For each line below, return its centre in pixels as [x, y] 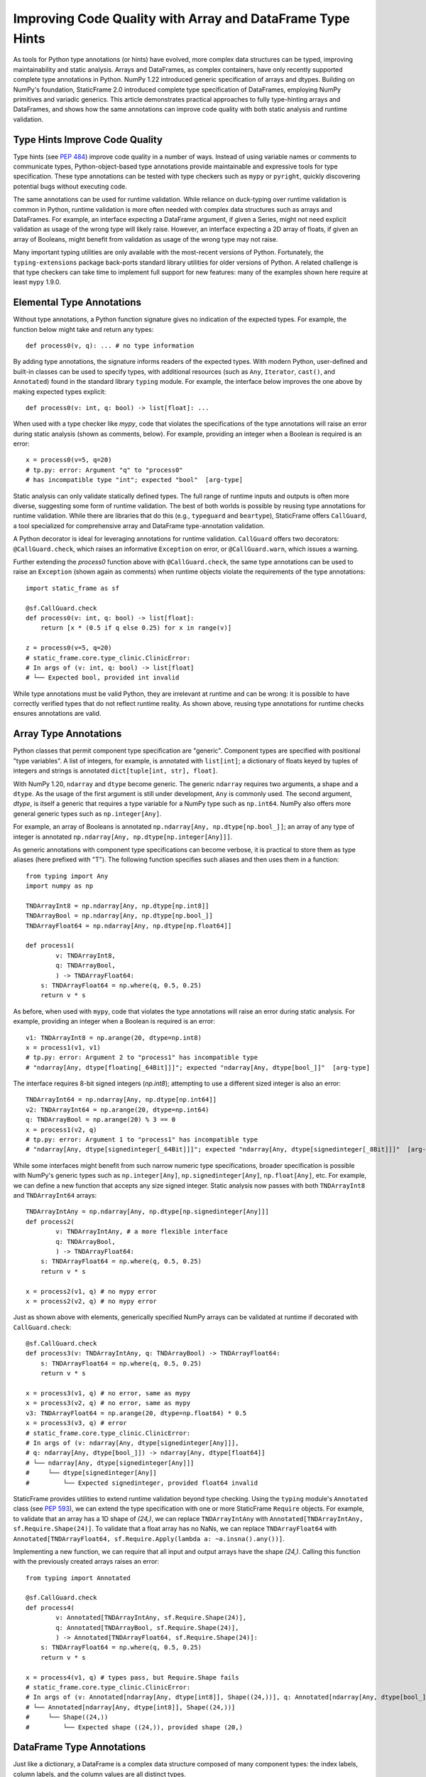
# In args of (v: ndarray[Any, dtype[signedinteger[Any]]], [132, 1443]
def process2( [50, 1222]
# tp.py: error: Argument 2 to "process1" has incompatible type [142, 1058]
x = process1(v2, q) [61, 1129]
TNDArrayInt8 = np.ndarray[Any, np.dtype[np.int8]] [118, 906]
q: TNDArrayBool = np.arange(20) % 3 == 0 [101, 1120]
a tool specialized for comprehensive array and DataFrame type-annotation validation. [139, 525]
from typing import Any [67, 876]
